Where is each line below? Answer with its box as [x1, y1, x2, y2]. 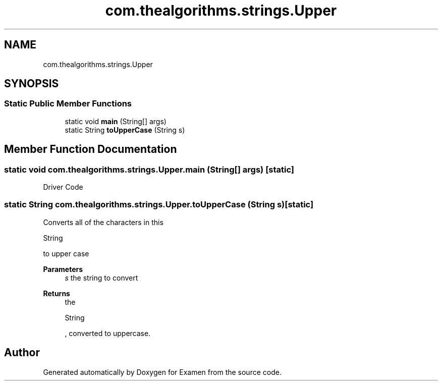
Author [4, 346, 40, 359]
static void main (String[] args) [65, 117, 167, 126]
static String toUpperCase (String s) [65, 125, 185, 134]
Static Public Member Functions [4, 98, 132, 109]
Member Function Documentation [4, 143, 177, 156]
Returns [43, 289, 70, 298]
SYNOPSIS [4, 77, 59, 90]
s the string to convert [65, 273, 138, 282]
